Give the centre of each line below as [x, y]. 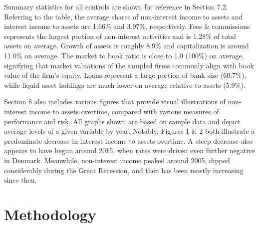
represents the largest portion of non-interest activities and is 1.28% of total [120, 36]
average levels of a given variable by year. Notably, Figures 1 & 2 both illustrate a [129, 131]
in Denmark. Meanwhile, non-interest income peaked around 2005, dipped [117, 160]
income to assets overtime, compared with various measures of [124, 111]
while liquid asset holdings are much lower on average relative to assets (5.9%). [125, 85]
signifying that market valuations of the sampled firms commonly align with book [129, 65]
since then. [20, 180]
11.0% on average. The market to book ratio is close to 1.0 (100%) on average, [124, 55]
